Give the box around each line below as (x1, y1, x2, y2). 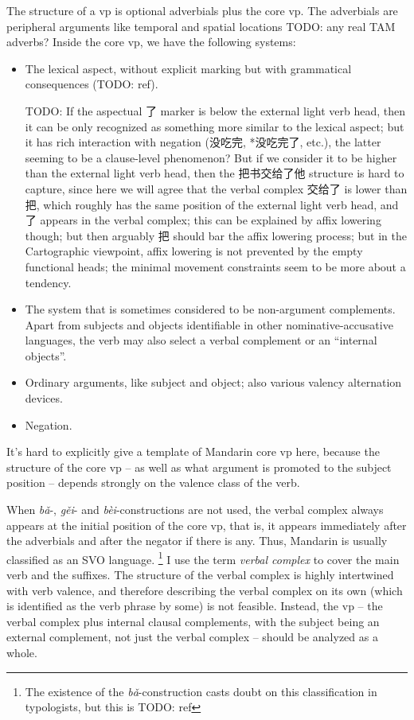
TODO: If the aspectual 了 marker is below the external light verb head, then (25, 102, 406, 119)
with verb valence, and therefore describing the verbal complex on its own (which (6, 582, 403, 598)
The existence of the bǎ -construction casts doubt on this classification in (25, 683, 377, 699)
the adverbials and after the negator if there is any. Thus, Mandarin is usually (6, 532, 388, 549)
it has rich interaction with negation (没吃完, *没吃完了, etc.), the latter (25, 134, 381, 150)
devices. (25, 390, 63, 407)
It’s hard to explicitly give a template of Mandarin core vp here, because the (6, 443, 380, 460)
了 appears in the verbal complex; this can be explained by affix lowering (25, 212, 381, 228)
